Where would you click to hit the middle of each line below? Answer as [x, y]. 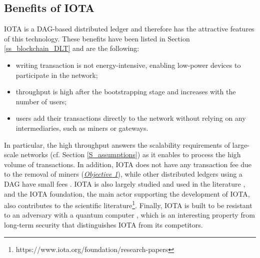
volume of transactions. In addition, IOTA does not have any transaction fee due [128, 164]
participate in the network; [57, 75]
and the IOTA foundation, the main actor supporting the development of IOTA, [127, 193]
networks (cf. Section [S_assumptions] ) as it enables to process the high [131, 154]
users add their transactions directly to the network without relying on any [131, 118]
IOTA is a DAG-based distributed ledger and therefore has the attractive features [129, 29]
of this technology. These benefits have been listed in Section [97, 38]
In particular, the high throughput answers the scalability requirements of [117, 144]
